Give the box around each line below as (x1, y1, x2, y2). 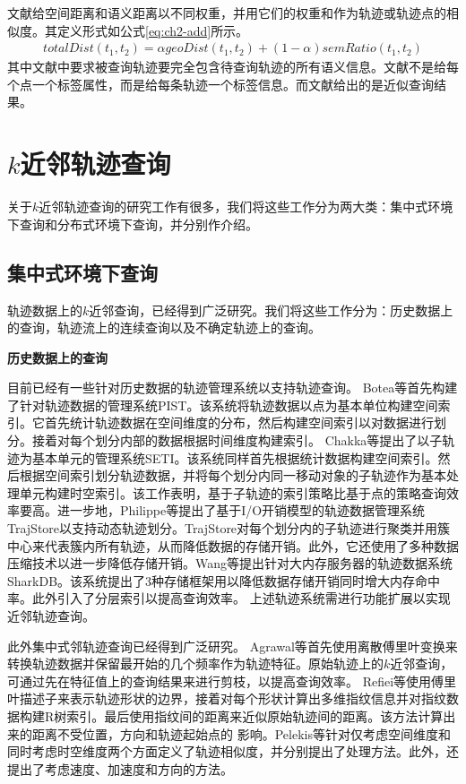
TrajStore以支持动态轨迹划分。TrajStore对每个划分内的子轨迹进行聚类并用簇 (7, 519, 451, 538)
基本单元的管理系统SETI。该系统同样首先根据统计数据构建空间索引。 (31, 448, 438, 467)
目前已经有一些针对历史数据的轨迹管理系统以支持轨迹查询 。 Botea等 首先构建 (7, 378, 458, 397)
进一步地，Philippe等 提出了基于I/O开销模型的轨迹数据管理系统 (56, 501, 426, 520)
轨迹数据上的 (7, 300, 82, 319)
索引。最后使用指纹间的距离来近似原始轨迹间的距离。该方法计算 (66, 706, 444, 725)
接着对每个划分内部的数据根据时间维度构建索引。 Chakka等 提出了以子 (31, 431, 443, 450)
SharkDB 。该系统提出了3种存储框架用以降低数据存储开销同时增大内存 (7, 571, 416, 590)
